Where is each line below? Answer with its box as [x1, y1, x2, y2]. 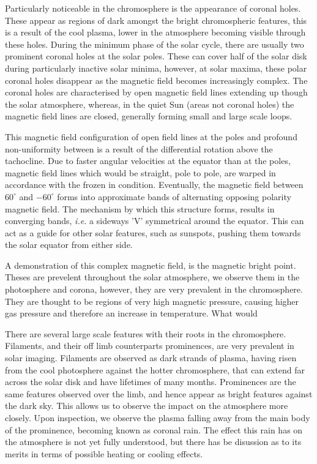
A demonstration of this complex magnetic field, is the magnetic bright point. [5, 258, 296, 271]
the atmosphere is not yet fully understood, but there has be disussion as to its [5, 435, 302, 448]
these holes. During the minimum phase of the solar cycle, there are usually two [5, 37, 304, 50]
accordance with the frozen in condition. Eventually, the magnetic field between [5, 178, 304, 191]
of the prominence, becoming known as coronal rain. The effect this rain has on [5, 423, 303, 436]
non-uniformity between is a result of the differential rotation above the [5, 142, 273, 155]
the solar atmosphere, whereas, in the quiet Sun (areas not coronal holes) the [5, 97, 294, 110]
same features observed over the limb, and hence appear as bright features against [5, 387, 313, 400]
